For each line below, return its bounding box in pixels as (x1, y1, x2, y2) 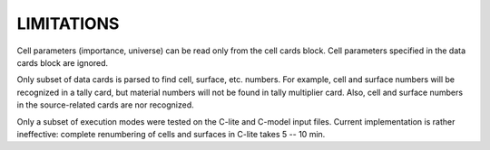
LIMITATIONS (16, 14, 120, 33)
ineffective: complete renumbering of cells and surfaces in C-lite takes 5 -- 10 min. (16, 128, 326, 139)
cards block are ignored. (16, 57, 109, 68)
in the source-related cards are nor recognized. (16, 99, 194, 110)
